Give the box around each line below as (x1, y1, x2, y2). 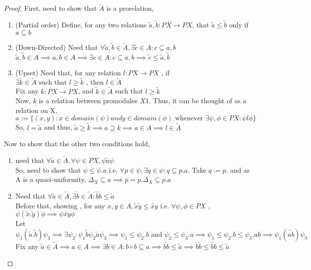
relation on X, (15, 105, 58, 115)
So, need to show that (15, 164, 81, 175)
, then (86, 79, 104, 87)
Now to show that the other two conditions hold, (4, 138, 150, 149)
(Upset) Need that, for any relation (15, 67, 121, 77)
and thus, (44, 122, 72, 132)
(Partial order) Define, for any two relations (15, 20, 147, 30)
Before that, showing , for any (15, 200, 105, 210)
